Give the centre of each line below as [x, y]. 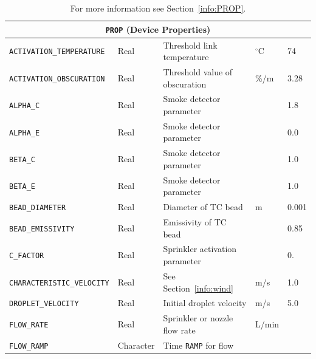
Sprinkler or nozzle [198, 318]
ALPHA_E [25, 133]
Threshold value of [198, 71]
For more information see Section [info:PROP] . [158, 8]
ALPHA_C [25, 106]
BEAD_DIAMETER [38, 208]
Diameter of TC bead [203, 207]
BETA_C [22, 160]
